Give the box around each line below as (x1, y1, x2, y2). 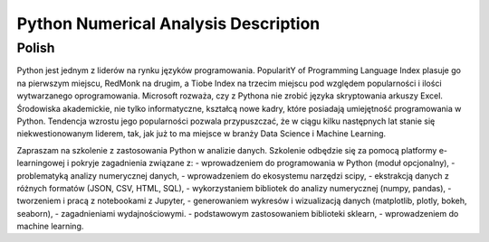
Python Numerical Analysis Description (16, 14, 321, 33)
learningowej (16, 158, 65, 169)
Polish (16, 40, 55, 56)
